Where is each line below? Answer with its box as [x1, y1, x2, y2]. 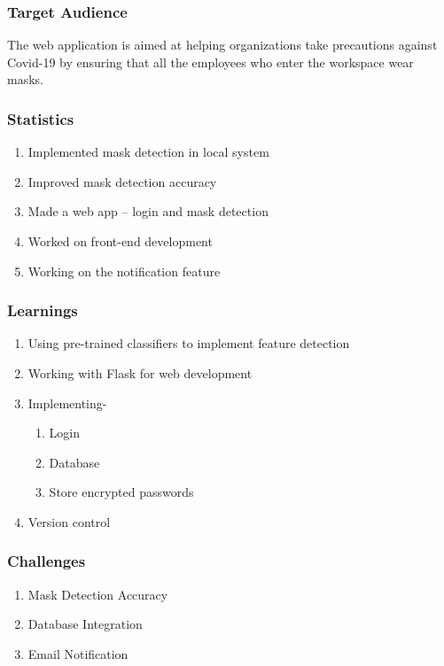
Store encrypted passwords [49, 483, 194, 501]
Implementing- [27, 393, 107, 412]
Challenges [7, 550, 86, 572]
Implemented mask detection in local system [27, 143, 269, 161]
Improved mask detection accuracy [27, 172, 217, 190]
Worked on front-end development [27, 232, 213, 250]
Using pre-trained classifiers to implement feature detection [27, 334, 350, 352]
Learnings [7, 299, 78, 321]
